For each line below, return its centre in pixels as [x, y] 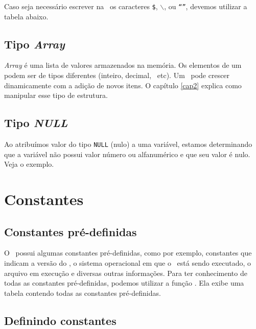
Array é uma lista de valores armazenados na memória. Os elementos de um [123, 65]
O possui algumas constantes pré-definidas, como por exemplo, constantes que [128, 253]
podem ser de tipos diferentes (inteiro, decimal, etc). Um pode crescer [117, 75]
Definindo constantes [60, 320]
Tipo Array [34, 44]
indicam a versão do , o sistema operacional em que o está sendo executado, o [127, 263]
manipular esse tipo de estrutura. [56, 95]
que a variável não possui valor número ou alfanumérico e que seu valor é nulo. [127, 154]
